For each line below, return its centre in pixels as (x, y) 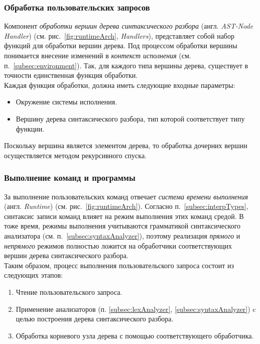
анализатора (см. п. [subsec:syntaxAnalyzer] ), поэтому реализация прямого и (122, 235)
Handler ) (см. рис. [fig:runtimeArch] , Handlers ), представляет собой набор (119, 35)
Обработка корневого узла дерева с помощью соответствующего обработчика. (135, 335)
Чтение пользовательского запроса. (69, 292)
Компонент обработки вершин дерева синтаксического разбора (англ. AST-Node (129, 26)
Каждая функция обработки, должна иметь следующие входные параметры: (120, 85)
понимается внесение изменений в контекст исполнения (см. (98, 55)
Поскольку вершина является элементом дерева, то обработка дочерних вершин (126, 145)
